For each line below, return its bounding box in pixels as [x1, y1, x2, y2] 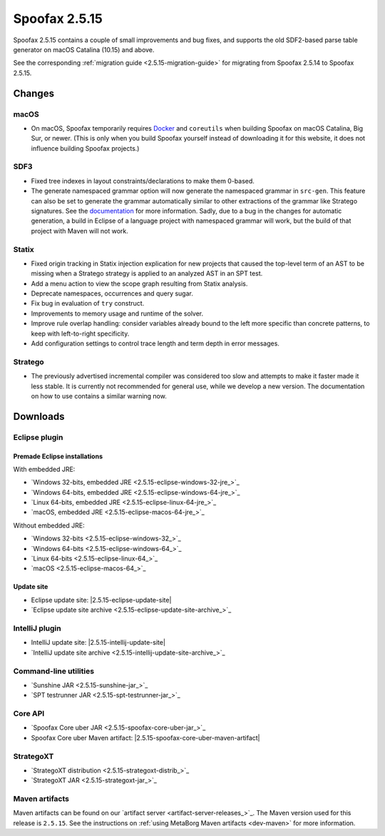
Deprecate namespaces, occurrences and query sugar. [31, 289, 194, 298]
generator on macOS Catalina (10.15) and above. [13, 45, 155, 54]
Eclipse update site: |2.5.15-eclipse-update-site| [31, 595, 172, 604]
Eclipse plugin [13, 432, 63, 442]
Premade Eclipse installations [13, 452, 103, 460]
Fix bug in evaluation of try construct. [31, 299, 145, 308]
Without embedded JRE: [13, 521, 85, 530]
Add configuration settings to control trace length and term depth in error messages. [31, 339, 279, 348]
